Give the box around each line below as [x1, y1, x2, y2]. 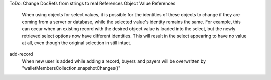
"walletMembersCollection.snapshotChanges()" [22, 65, 121, 71]
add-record [9, 51, 33, 57]
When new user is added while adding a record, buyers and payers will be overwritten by [22, 58, 206, 64]
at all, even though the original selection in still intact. [22, 40, 131, 46]
